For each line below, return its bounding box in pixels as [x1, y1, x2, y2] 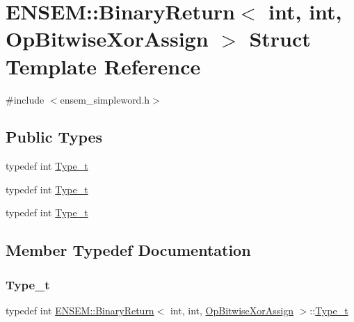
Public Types [6, 126, 103, 147]
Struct [249, 24, 311, 53]
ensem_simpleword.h [60, 92, 150, 106]
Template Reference [6, 51, 201, 80]
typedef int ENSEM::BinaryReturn [6, 303, 154, 318]
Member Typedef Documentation [6, 239, 251, 261]
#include [6, 92, 45, 106]
